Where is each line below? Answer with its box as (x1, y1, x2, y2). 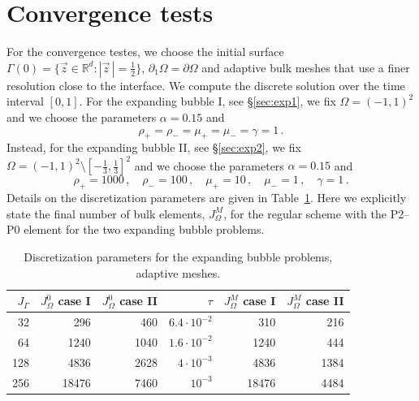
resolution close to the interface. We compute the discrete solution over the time (6, 76, 405, 93)
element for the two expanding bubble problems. (24, 221, 265, 238)
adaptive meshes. (136, 264, 221, 281)
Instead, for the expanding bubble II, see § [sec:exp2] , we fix (6, 139, 301, 156)
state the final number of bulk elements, (6, 205, 205, 222)
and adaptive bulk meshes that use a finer (201, 58, 410, 75)
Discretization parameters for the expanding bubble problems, (24, 248, 333, 265)
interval (6, 93, 44, 110)
